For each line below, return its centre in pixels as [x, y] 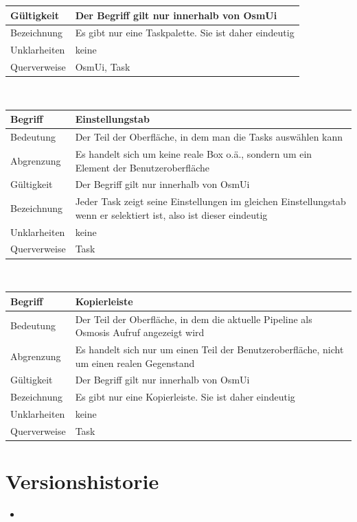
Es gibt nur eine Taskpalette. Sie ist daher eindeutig [185, 33]
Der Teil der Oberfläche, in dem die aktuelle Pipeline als [194, 319]
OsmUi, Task [103, 67]
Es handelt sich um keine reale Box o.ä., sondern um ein [194, 153]
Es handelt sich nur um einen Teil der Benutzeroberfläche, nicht [209, 349]
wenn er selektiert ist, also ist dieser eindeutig [171, 214]
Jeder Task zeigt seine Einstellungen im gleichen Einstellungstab [210, 201]
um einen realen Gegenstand [135, 363]
